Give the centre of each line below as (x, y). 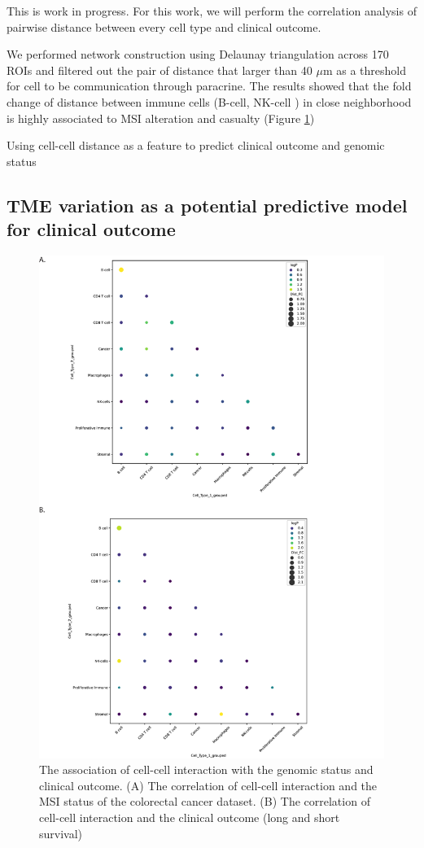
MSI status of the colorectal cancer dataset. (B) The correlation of (205, 801)
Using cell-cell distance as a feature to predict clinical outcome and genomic (196, 145)
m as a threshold (364, 70)
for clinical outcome (91, 229)
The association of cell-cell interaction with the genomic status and (206, 769)
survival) (61, 833)
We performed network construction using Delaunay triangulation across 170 (198, 54)
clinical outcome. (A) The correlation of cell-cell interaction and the (208, 785)
